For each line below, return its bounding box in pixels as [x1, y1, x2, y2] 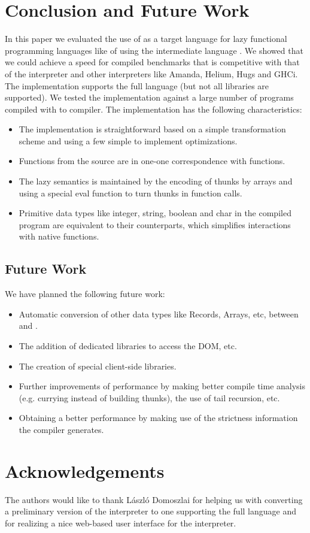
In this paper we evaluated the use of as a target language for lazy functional [5, 32, 287, 45]
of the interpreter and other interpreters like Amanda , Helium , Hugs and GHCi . [5, 67, 298, 80]
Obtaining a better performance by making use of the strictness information [19, 411, 298, 424]
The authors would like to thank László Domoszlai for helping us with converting [5, 493, 303, 505]
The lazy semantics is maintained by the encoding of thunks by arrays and [19, 175, 293, 187]
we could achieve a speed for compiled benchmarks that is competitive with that [5, 56, 300, 68]
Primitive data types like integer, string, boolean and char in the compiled [19, 207, 291, 219]
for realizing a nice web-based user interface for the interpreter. [5, 516, 236, 529]
